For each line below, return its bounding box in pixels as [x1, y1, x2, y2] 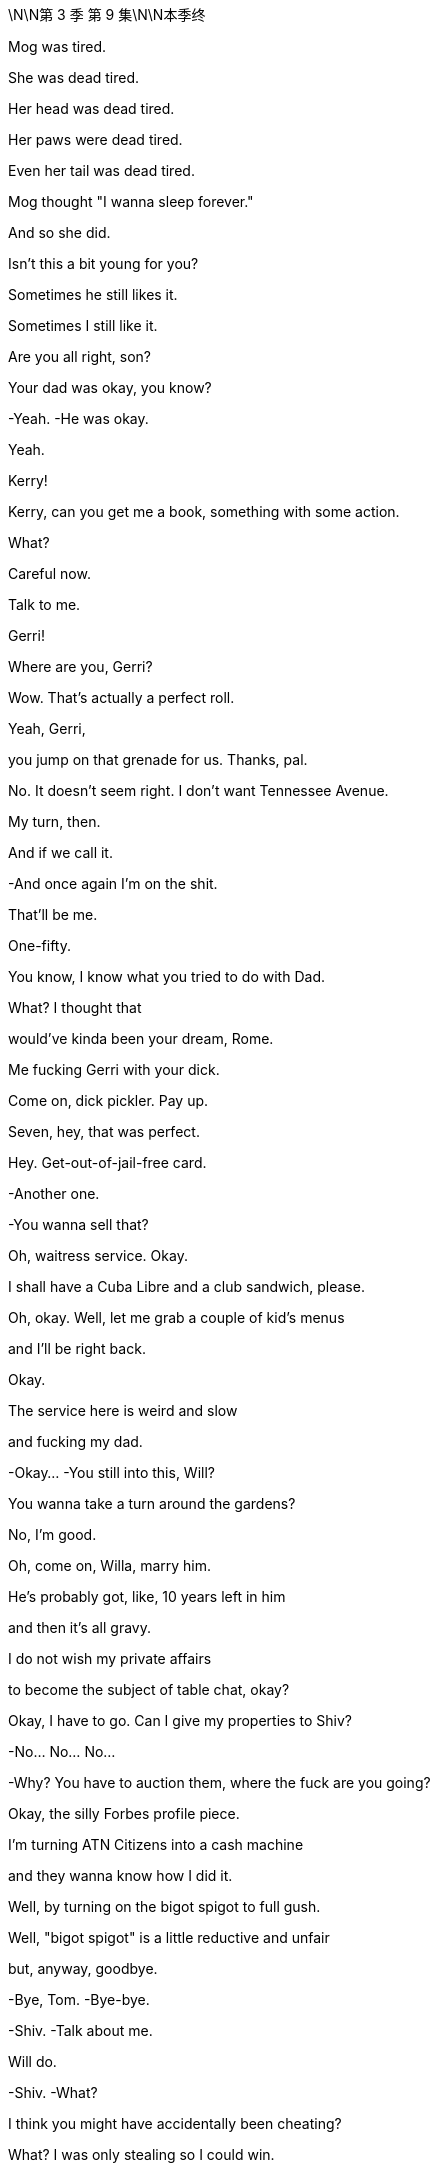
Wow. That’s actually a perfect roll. [8, 689, 235, 706]
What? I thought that [8, 999, 142, 1016]
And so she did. [8, 224, 111, 241]
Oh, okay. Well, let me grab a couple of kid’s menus [8, 1309, 345, 1326]
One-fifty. [8, 937, 71, 954]
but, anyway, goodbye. [8, 1960, 158, 1977]
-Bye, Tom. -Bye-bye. [8, 1991, 150, 2008]
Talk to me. [8, 596, 81, 613]
